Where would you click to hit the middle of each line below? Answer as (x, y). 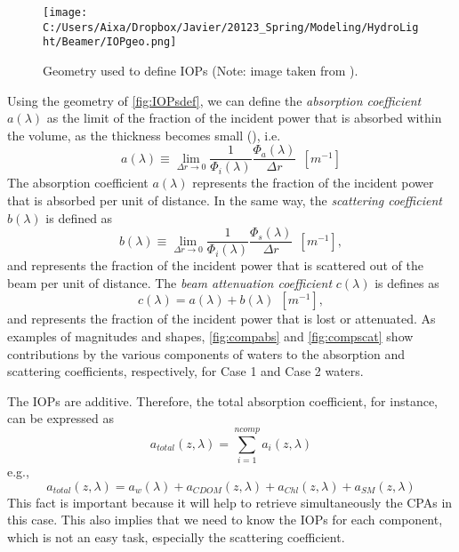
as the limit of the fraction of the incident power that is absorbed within (244, 118)
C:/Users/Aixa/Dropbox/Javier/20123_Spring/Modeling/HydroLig (231, 27)
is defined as (79, 217)
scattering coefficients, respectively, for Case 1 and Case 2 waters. (185, 371)
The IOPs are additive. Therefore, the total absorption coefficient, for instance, (223, 400)
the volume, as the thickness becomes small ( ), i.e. (144, 135)
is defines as (407, 282)
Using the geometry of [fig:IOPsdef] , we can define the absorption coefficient (214, 100)
